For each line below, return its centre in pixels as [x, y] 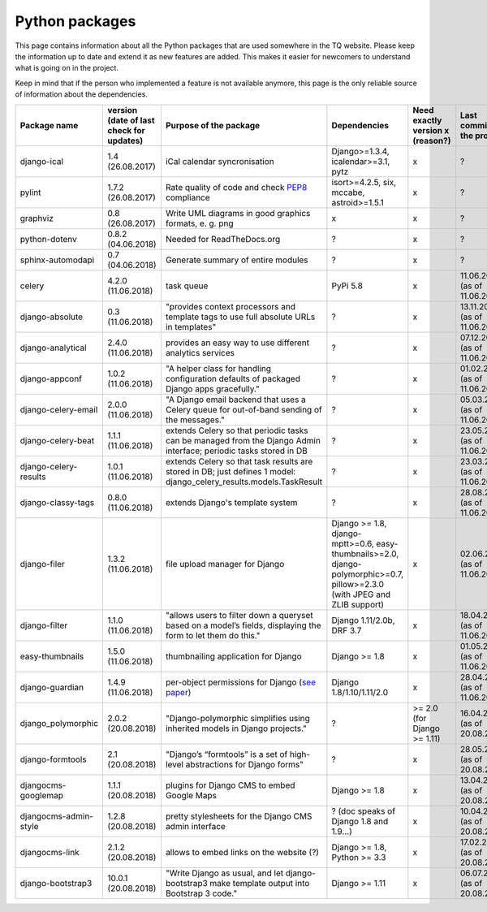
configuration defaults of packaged [233, 378]
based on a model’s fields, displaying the [243, 625]
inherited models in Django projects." [236, 728]
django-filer [42, 564]
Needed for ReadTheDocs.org [223, 239]
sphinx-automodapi [57, 260]
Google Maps [191, 795]
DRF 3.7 [347, 630]
